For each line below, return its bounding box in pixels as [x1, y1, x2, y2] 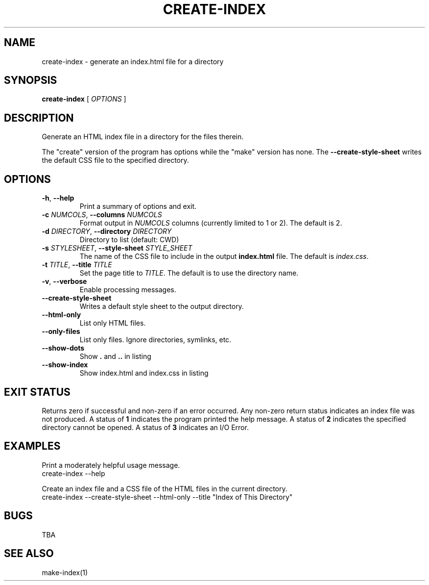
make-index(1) [42, 568, 88, 577]
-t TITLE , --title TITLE [42, 260, 112, 269]
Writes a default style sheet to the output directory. [79, 302, 244, 311]
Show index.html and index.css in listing [79, 369, 209, 378]
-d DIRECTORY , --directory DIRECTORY [42, 227, 172, 236]
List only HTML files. [79, 319, 146, 328]
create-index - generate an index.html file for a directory [42, 57, 224, 66]
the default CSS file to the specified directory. [42, 156, 189, 165]
